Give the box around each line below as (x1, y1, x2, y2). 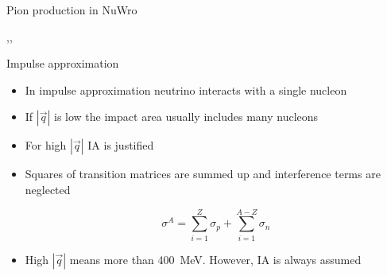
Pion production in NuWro (6, 2, 137, 17)
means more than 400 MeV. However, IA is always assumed (69, 251, 362, 267)
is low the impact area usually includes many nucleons (54, 108, 319, 125)
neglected (25, 181, 71, 197)
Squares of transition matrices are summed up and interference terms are (25, 165, 381, 182)
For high (25, 137, 67, 154)
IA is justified (87, 137, 154, 154)
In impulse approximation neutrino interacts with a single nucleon (25, 81, 347, 98)
